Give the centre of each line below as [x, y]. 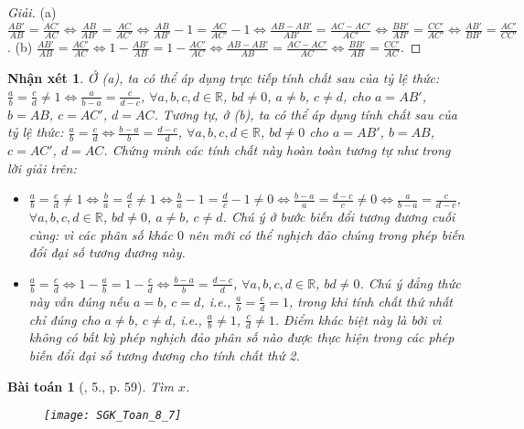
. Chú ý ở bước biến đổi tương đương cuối [339, 217]
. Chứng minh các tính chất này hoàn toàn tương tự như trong [277, 150]
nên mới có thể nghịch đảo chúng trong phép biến [326, 234]
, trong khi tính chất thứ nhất [370, 301]
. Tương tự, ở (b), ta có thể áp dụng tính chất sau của [305, 114]
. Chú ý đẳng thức [410, 283]
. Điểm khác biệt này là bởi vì [358, 319]
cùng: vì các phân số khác [101, 234]
